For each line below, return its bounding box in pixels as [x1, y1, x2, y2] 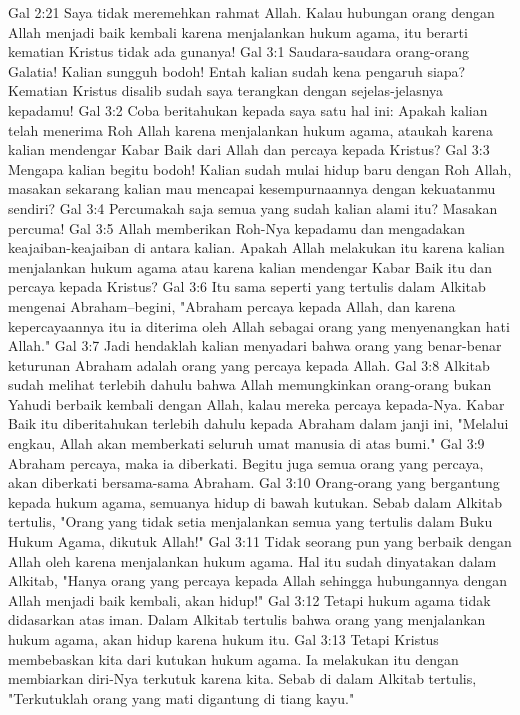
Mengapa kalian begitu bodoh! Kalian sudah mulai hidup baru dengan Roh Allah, [8, 158, 512, 179]
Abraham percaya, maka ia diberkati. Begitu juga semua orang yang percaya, [8, 452, 484, 473]
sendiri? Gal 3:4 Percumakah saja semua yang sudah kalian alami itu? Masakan [8, 197, 498, 218]
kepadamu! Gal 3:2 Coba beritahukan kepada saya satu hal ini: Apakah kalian [8, 99, 488, 120]
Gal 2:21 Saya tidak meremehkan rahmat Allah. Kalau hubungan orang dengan [8, 2, 495, 22]
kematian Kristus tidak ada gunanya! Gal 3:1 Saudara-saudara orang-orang [8, 41, 470, 62]
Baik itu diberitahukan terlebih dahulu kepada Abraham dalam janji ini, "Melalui [8, 413, 509, 434]
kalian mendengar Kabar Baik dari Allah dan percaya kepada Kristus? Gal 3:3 [8, 139, 490, 160]
